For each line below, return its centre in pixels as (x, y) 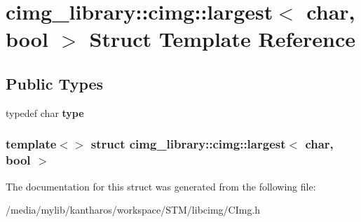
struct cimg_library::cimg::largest (188, 144)
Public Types (55, 83)
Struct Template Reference (222, 39)
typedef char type (45, 112)
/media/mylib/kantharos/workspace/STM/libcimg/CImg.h (133, 210)
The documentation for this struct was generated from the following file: (161, 186)
